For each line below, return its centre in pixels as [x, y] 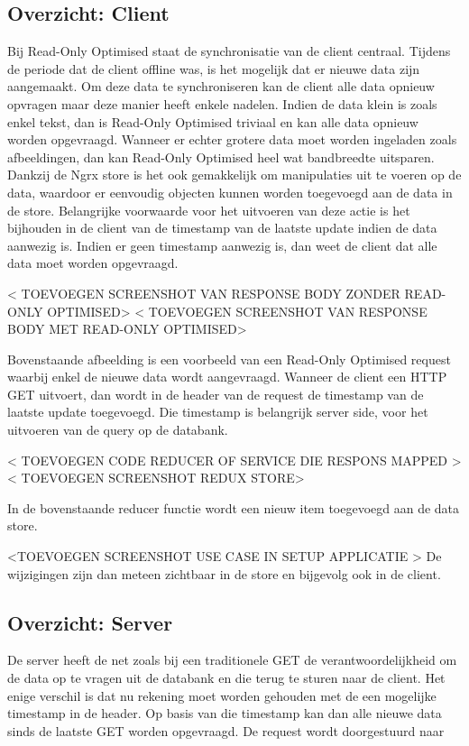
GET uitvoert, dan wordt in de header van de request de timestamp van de [216, 394]
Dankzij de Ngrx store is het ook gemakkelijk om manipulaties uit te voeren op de [234, 175]
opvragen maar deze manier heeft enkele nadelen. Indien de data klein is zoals [222, 103]
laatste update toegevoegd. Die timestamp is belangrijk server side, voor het [218, 412]
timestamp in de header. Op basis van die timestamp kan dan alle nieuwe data [225, 713]
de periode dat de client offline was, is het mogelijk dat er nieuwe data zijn [214, 68]
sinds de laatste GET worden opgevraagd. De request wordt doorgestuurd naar [226, 730]
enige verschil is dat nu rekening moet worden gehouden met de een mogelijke [222, 695]
